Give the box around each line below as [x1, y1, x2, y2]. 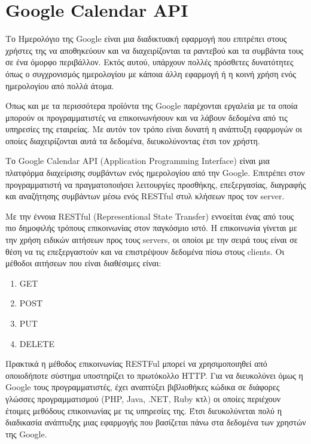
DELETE [19, 337, 54, 349]
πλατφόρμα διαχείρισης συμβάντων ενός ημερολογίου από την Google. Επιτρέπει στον [5, 166, 305, 179]
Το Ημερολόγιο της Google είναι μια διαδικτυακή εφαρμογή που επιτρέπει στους [5, 32, 287, 45]
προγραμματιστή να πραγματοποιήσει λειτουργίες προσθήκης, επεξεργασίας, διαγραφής [5, 178, 306, 190]
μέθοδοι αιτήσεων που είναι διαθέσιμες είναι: [5, 257, 161, 269]
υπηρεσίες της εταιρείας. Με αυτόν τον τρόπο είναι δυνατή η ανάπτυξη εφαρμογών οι [5, 123, 302, 135]
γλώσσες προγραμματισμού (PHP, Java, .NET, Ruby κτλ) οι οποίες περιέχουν [5, 392, 281, 405]
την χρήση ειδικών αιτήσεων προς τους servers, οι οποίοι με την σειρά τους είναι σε [5, 233, 298, 246]
